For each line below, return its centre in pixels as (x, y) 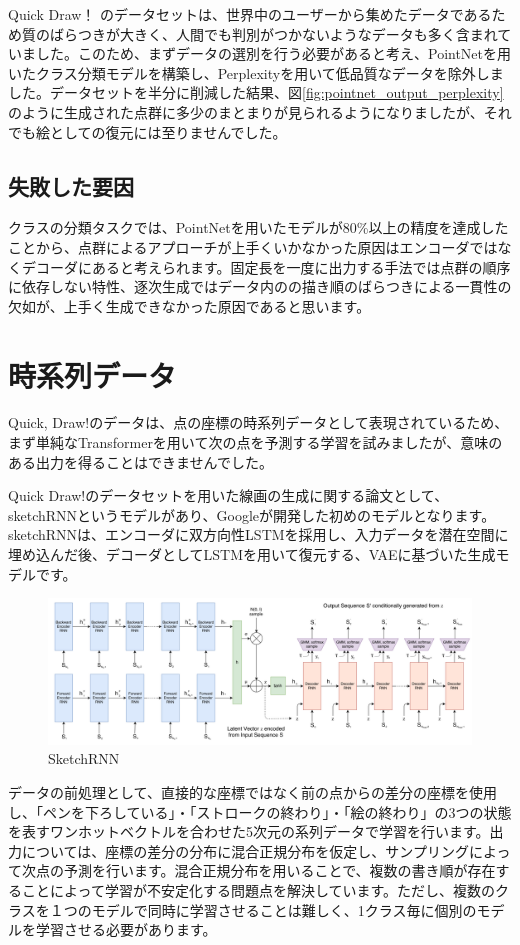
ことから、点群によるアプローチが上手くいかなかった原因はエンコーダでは (253, 246)
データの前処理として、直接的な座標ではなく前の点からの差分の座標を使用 (252, 791)
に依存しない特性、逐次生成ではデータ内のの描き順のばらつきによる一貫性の (260, 286)
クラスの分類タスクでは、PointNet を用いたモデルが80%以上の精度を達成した (258, 227)
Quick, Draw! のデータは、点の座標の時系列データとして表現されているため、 (258, 422)
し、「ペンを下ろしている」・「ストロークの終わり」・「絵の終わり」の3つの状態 (260, 811)
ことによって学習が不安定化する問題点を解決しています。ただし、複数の (258, 889)
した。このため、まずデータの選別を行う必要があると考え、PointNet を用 (273, 53)
